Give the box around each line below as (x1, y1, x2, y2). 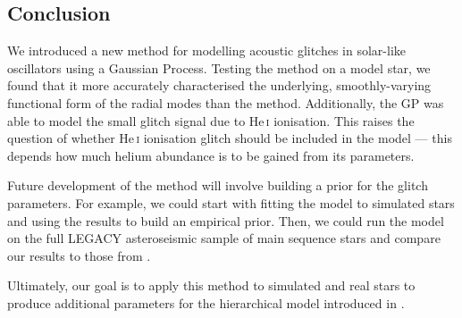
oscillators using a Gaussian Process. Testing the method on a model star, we (7, 58, 431, 77)
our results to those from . (7, 246, 151, 264)
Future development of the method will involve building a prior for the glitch (7, 176, 428, 195)
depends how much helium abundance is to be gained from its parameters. (7, 146, 415, 164)
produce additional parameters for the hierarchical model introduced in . (7, 293, 405, 312)
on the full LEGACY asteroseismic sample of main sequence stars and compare (7, 229, 441, 247)
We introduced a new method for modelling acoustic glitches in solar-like (7, 41, 407, 60)
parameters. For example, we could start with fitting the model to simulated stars (7, 193, 455, 212)
